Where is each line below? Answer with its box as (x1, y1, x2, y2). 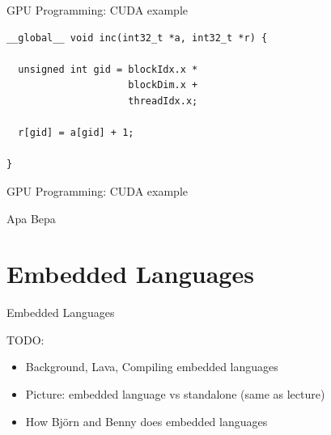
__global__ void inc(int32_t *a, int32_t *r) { (6, 32, 268, 44)
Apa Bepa (6, 209, 56, 226)
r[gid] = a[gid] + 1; (18, 127, 134, 139)
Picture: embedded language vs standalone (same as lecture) (25, 386, 325, 403)
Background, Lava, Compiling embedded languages (25, 358, 278, 375)
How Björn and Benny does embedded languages (25, 412, 268, 429)
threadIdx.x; (128, 95, 198, 107)
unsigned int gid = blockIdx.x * (18, 63, 198, 75)
